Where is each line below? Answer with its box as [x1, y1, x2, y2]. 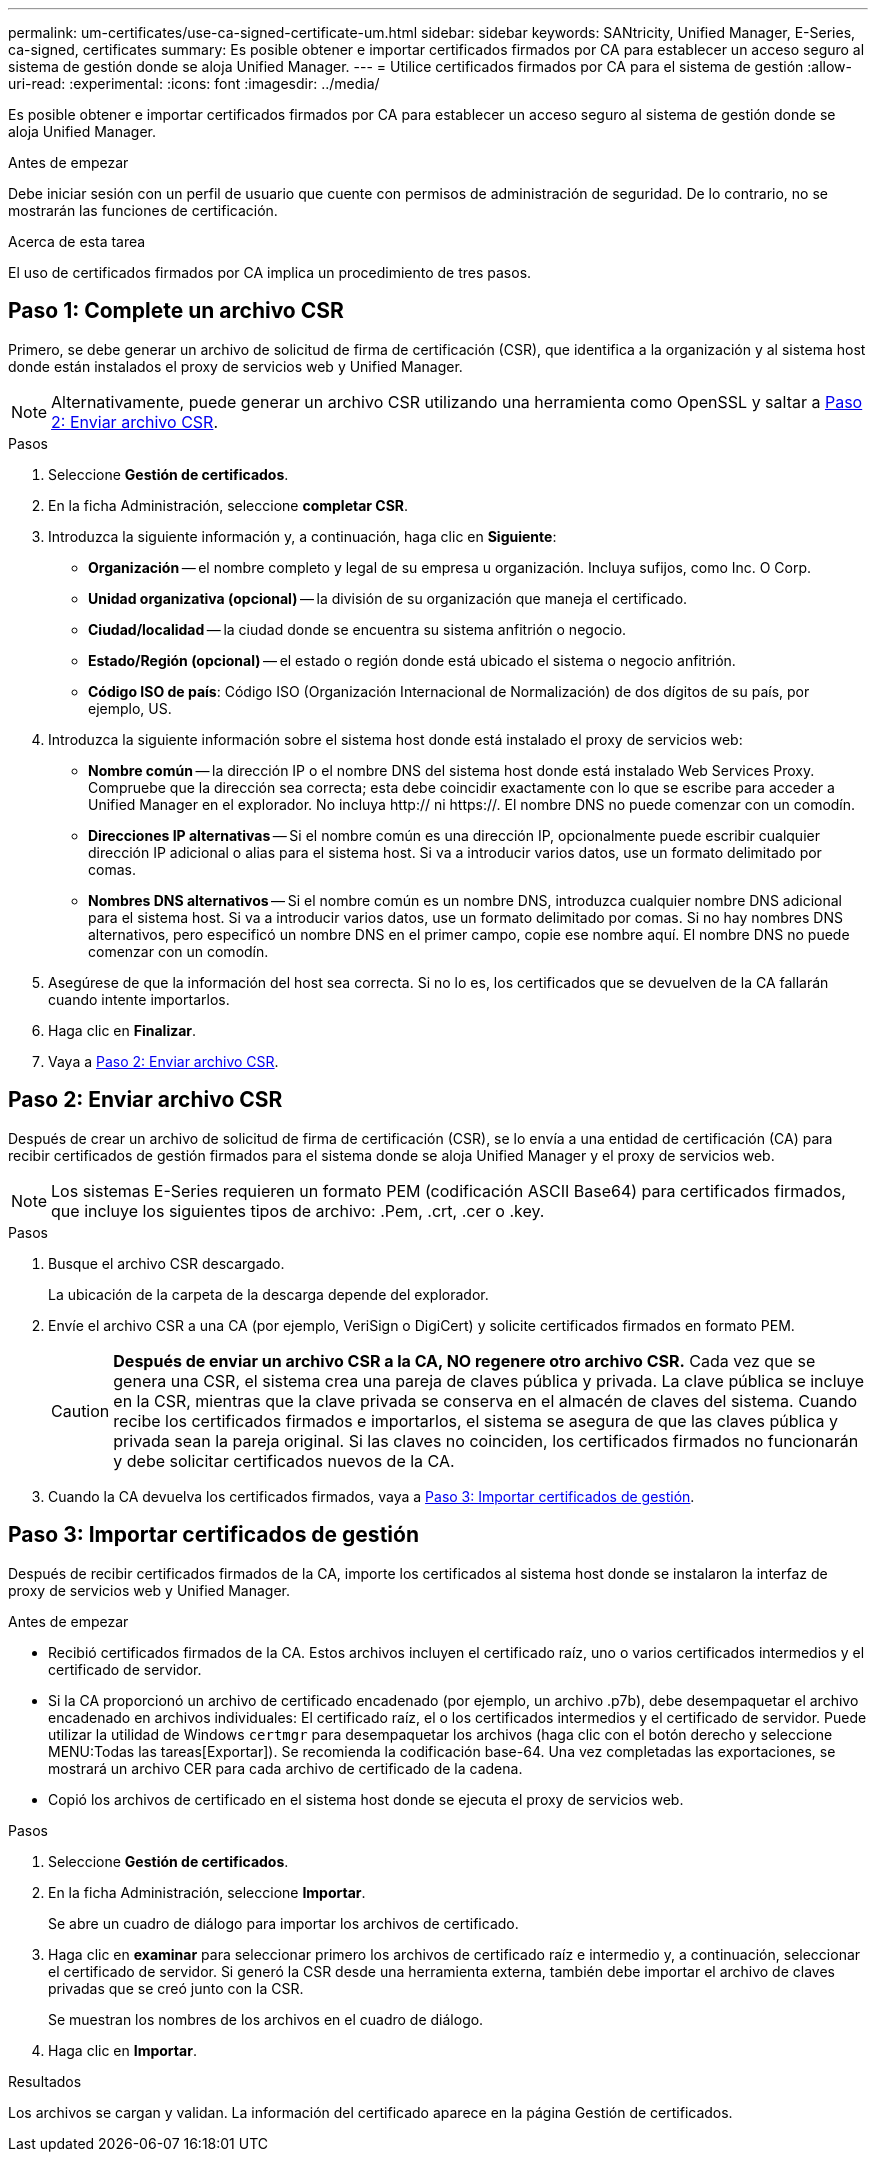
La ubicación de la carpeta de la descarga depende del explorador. [48, 1285, 489, 1303]
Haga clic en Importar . [48, 2041, 197, 2059]
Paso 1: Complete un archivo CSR [8, 298, 344, 324]
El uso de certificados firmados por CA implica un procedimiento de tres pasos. [8, 264, 532, 281]
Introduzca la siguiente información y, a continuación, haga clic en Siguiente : [48, 527, 557, 545]
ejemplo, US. [88, 699, 172, 717]
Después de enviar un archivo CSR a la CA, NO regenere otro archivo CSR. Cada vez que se [113, 1350, 816, 1371]
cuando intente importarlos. [48, 990, 230, 1008]
